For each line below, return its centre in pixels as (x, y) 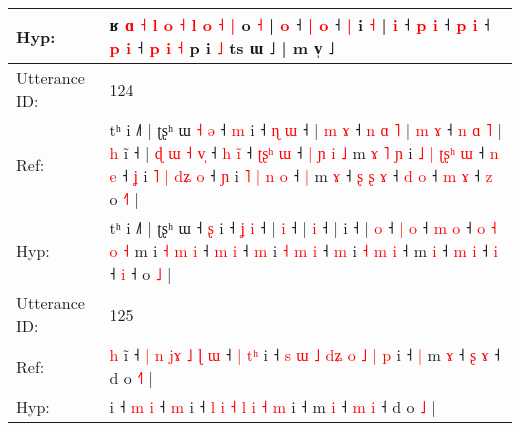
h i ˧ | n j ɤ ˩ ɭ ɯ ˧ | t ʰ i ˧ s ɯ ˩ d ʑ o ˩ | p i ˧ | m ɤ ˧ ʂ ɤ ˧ (305, 354)
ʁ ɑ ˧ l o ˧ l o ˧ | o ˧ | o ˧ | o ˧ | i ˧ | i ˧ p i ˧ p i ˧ (299, 24)
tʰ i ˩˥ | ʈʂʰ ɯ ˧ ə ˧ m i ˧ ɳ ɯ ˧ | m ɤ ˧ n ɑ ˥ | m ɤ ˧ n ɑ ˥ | (305, 129)
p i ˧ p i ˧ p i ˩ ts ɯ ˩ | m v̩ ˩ (222, 47)
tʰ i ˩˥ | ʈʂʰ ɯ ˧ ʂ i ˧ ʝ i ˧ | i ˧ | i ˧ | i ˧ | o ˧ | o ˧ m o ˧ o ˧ (303, 227)
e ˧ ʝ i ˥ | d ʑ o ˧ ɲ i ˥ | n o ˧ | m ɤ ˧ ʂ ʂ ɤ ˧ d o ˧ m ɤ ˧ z (301, 175)
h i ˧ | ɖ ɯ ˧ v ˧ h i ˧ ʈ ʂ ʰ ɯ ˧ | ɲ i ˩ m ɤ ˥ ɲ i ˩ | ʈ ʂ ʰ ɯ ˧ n (304, 152)
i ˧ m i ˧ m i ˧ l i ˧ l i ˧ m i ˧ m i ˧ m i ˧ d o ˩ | (272, 406)
